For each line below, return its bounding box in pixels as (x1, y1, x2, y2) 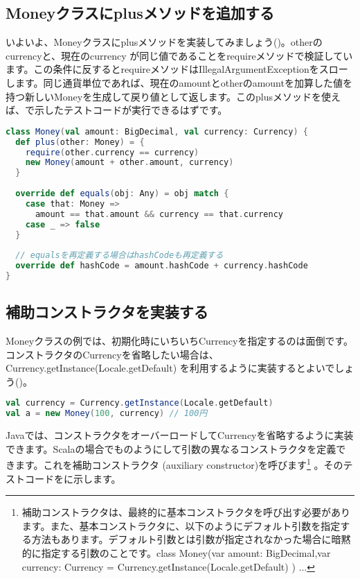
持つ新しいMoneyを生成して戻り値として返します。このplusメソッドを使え (6, 89, 341, 103)
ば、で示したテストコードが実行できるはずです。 (6, 103, 228, 117)
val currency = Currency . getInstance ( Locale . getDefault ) (6, 398, 273, 408)
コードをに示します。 (24, 471, 121, 485)
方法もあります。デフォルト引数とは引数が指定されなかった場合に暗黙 (31, 532, 351, 546)
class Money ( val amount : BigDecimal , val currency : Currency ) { (6, 126, 308, 137)
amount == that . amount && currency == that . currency (35, 209, 283, 219)
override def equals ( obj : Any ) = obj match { (15, 189, 229, 199)
